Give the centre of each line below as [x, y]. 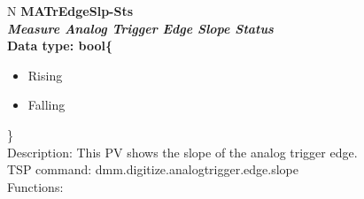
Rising [45, 75]
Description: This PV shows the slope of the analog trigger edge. [182, 152]
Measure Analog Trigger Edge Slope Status [140, 28]
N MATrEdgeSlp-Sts [70, 11]
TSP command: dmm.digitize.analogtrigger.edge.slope [153, 169]
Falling [46, 105]
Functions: [35, 186]
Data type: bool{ [60, 46]
